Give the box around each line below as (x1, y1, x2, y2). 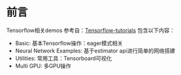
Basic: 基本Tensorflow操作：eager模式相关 (15, 39, 123, 47)
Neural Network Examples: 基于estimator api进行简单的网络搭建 (15, 47, 176, 54)
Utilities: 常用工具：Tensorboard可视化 (15, 54, 112, 62)
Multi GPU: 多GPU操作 (15, 62, 71, 70)
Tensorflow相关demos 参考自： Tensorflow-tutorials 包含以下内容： (6, 27, 175, 34)
